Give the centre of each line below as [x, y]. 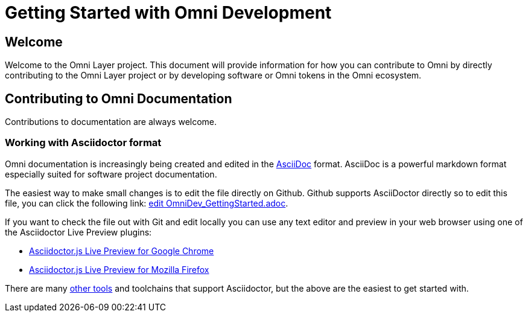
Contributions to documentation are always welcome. [111, 122]
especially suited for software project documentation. [111, 174]
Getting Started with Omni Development [168, 13]
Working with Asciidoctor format [83, 143]
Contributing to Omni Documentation [119, 98]
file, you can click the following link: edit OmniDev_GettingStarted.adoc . [147, 203]
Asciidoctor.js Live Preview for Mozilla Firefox [119, 269]
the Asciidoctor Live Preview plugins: [78, 232]
